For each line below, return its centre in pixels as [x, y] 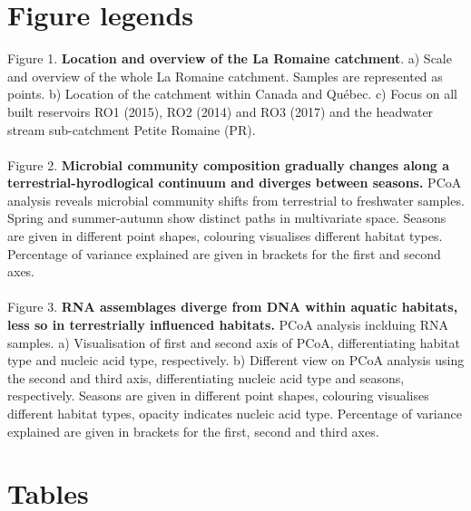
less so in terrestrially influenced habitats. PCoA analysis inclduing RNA [228, 325]
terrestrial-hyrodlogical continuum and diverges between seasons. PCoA [235, 183]
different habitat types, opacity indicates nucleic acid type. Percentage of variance [235, 413]
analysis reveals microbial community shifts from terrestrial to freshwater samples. [236, 200]
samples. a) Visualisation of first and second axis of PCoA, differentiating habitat [234, 342]
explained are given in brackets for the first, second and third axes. [193, 431]
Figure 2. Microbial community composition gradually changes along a [229, 164]
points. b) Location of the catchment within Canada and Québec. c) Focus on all [233, 94]
